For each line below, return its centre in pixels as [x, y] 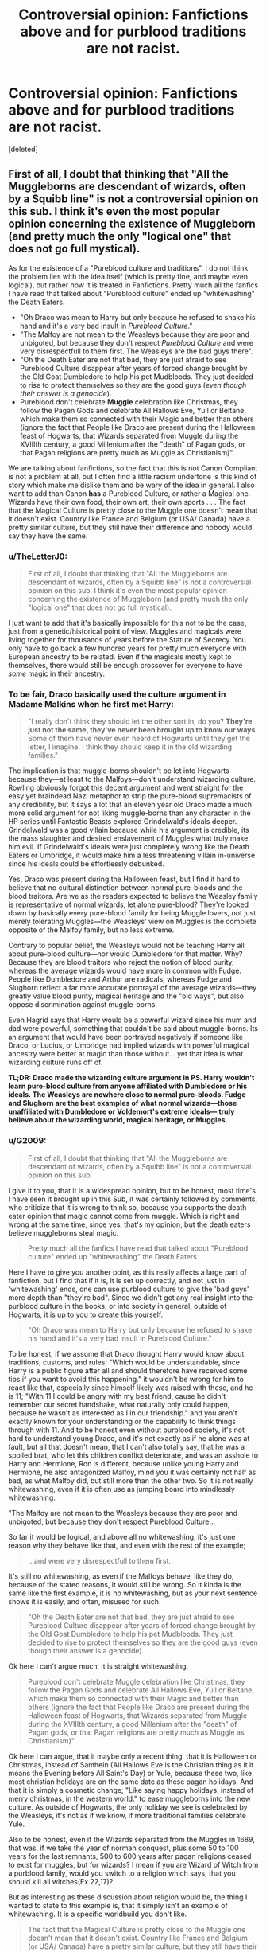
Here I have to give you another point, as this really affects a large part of [128, 1272]
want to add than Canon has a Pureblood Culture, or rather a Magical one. [129, 493]
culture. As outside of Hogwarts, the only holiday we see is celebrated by [128, 1807]
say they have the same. [48, 536]
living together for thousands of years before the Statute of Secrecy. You [127, 640]
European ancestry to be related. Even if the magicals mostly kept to [120, 657]
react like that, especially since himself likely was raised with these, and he [131, 1388]
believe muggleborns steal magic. [64, 1232]
